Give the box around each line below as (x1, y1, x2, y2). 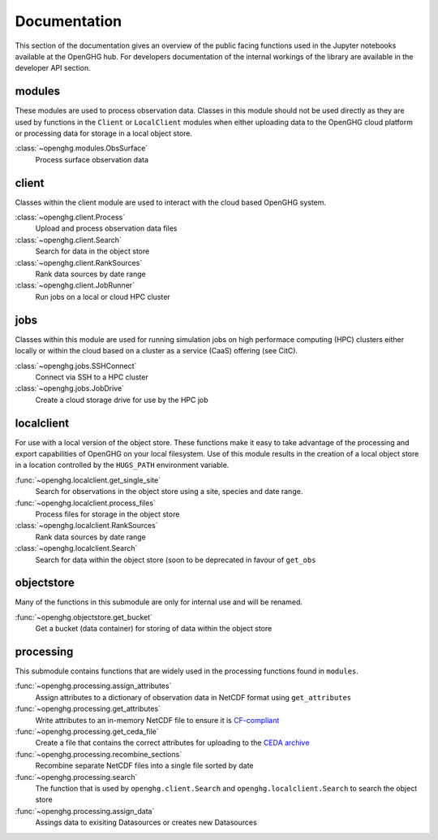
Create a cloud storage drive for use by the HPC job (35, 395, 208, 405)
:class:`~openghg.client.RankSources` (15, 258, 143, 267)
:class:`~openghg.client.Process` (15, 212, 126, 223)
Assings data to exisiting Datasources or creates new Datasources (35, 817, 257, 828)
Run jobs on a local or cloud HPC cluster (35, 292, 170, 301)
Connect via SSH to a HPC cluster (35, 372, 149, 382)
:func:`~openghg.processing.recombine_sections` (15, 749, 182, 759)
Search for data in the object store (35, 246, 150, 256)
